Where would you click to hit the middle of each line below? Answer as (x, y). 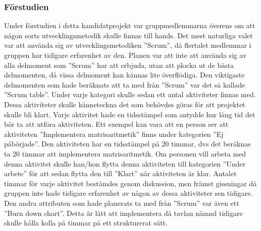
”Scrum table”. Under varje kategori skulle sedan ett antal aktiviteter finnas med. (130, 94)
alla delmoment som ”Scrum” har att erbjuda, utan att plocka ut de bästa (119, 65)
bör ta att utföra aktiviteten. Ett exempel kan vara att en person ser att (116, 124)
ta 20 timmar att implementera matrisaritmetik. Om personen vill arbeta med (125, 153)
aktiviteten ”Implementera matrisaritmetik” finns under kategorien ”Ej (114, 134)
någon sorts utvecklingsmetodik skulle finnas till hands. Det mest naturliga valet (128, 35)
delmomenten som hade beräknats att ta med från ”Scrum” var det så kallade (125, 84)
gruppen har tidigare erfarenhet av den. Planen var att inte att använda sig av (125, 55)
